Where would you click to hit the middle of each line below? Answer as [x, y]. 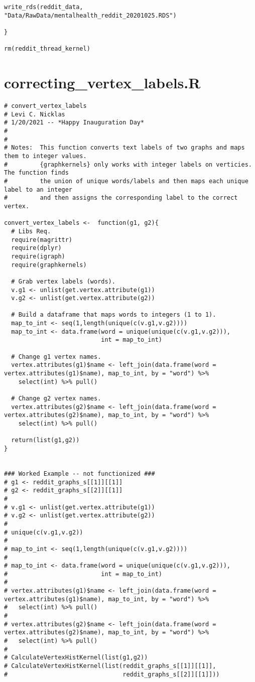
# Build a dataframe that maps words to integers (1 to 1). [114, 315]
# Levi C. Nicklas [35, 114]
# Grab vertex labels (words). [63, 281]
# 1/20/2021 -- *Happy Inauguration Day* [74, 123]
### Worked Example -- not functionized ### [80, 473]
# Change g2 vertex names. [56, 399]
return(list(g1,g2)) [45, 440]
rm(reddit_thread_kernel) [47, 49]
